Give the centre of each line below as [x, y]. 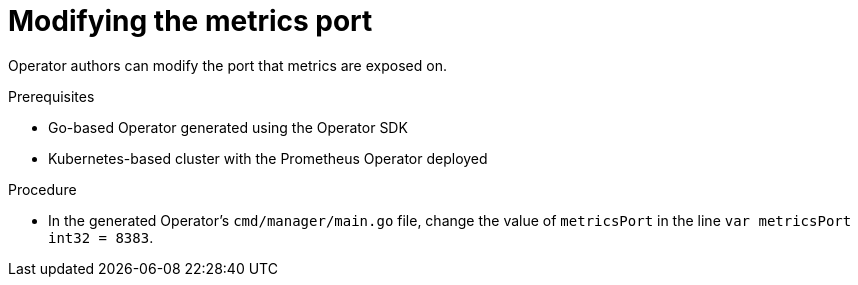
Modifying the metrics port [190, 21]
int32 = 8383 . [101, 237]
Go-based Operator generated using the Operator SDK [228, 127]
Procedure [42, 189]
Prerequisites [51, 96]
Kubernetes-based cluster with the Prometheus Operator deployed [268, 158]
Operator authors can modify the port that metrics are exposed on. [227, 65]
